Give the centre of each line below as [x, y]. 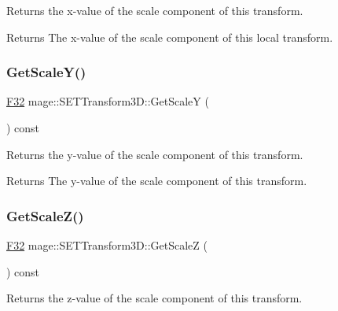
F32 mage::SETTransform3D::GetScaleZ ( [107, 245]
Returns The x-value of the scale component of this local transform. [170, 37]
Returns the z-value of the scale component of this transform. [154, 298]
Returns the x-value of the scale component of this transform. [155, 10]
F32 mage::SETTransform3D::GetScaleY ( [108, 101]
